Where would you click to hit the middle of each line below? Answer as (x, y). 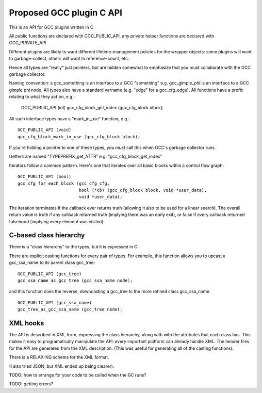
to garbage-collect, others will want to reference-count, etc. (69, 59)
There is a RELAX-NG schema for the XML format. (59, 357)
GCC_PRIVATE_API (28, 43)
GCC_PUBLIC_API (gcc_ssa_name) (55, 303)
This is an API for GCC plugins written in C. (52, 27)
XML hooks (26, 323)
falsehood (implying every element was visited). (57, 221)
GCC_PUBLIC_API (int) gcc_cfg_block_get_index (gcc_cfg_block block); (92, 108)
